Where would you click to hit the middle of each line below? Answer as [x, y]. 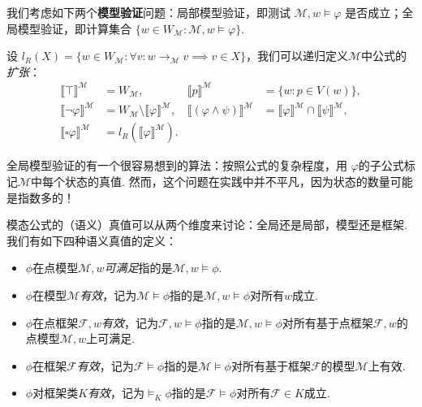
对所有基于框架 [271, 365]
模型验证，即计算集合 [74, 28]
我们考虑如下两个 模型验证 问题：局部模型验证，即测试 [149, 12]
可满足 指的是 [138, 268]
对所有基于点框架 [327, 322]
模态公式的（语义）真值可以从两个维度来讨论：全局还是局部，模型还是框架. [207, 225]
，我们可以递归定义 [297, 56]
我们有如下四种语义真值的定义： [92, 240]
